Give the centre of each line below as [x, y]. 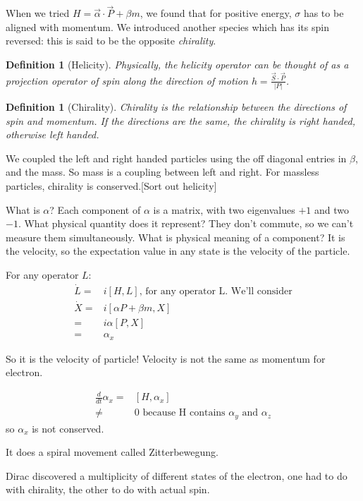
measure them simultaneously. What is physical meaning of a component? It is [176, 237]
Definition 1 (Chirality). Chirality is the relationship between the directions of [176, 106]
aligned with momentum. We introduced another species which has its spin [167, 26]
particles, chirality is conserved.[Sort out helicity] [111, 185]
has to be [324, 13]
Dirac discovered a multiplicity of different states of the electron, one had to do [177, 475]
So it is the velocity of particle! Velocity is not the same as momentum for [166, 358]
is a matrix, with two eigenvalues [224, 209]
